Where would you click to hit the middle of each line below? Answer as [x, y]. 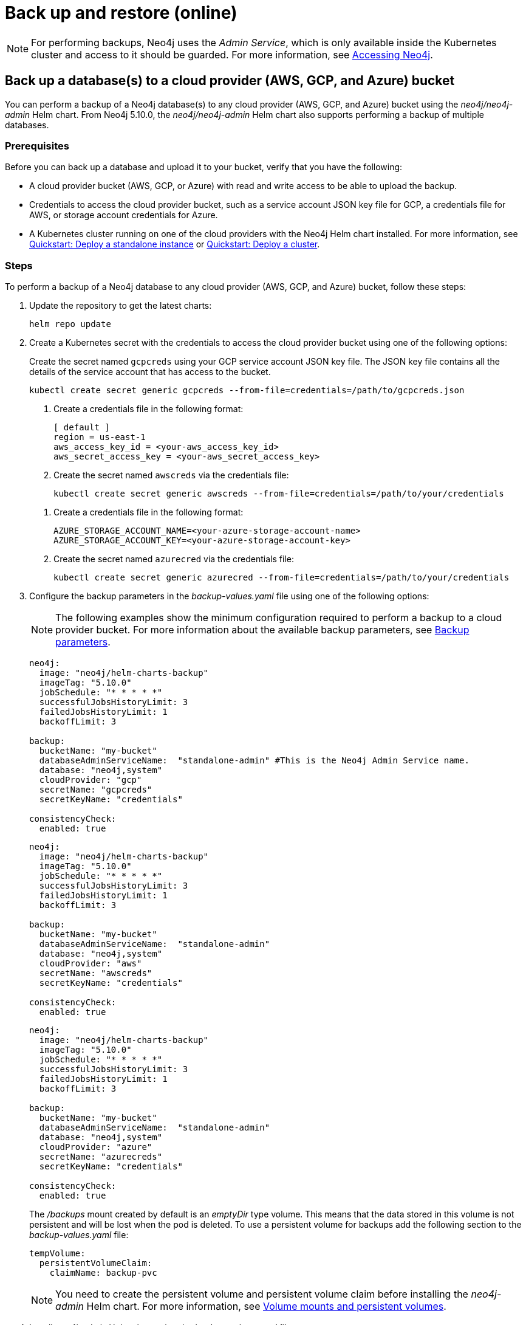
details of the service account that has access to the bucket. [150, 372]
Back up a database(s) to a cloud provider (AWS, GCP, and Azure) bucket [230, 81]
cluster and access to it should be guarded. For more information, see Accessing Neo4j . [232, 54]
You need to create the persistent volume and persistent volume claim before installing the [262, 1294]
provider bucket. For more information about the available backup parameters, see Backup [262, 630]
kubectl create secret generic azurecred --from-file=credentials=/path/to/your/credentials [282, 578]
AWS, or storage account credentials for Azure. [124, 215]
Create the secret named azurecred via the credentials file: [174, 559]
